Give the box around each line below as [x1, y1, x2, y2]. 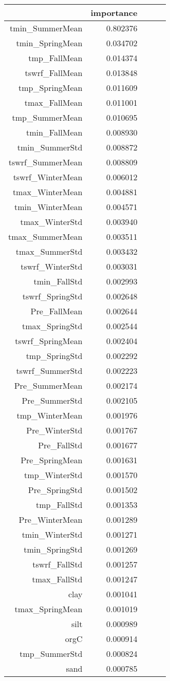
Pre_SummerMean [14, 380, 83, 391]
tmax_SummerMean [8, 231, 83, 242]
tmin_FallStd [33, 275, 83, 287]
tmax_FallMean [24, 97, 83, 108]
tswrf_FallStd [32, 558, 83, 570]
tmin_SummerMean [10, 22, 83, 34]
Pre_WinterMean [18, 514, 83, 525]
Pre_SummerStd [22, 394, 83, 406]
